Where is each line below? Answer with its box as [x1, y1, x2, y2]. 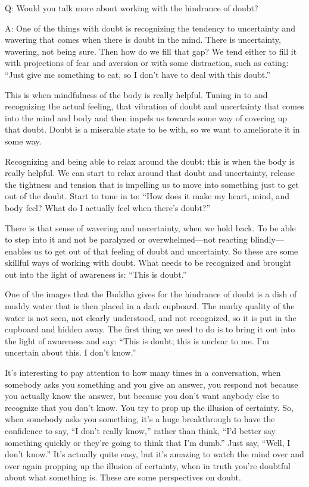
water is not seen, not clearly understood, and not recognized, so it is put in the [5, 311, 296, 323]
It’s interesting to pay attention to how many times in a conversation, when [5, 366, 281, 379]
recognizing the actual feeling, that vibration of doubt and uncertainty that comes [5, 100, 304, 112]
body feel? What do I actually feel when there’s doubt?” [5, 201, 211, 213]
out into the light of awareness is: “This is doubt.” [5, 268, 187, 280]
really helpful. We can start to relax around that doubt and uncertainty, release [5, 166, 295, 179]
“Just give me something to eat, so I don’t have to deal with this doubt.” [5, 68, 270, 80]
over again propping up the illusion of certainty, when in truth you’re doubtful [5, 459, 291, 472]
